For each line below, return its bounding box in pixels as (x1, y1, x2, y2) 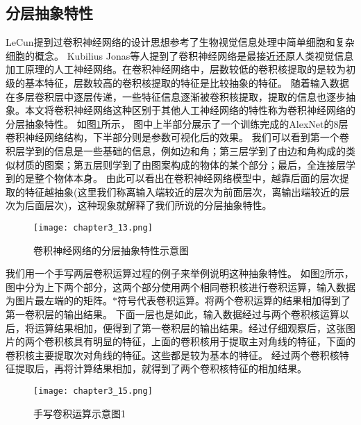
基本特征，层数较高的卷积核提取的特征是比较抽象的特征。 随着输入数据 (24, 75, 349, 90)
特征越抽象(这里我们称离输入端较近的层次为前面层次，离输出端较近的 (24, 184, 340, 199)
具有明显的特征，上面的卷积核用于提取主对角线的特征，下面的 (73, 334, 355, 349)
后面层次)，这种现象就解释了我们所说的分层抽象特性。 (24, 198, 272, 212)
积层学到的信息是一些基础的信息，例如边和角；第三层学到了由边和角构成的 (6, 143, 346, 158)
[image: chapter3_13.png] (33, 222, 153, 233)
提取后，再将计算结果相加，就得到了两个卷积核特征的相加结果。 (15, 361, 307, 376)
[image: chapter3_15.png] (33, 385, 153, 396)
